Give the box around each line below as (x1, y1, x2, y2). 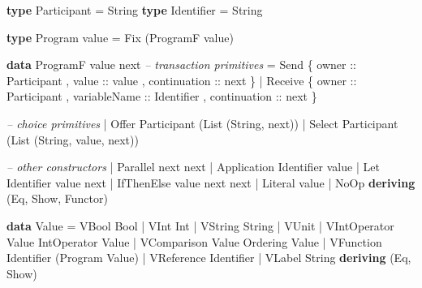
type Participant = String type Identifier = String (6, 2, 263, 18)
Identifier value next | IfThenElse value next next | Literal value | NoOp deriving (6, 174, 416, 191)
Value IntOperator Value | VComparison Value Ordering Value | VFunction (6, 233, 382, 250)
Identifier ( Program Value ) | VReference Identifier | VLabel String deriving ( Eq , (6, 249, 411, 266)
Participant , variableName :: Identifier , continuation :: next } (6, 88, 317, 105)
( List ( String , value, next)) (6, 131, 139, 148)
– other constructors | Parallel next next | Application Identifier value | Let (6, 158, 380, 175)
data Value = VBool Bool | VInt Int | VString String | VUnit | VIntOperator (6, 217, 394, 234)
